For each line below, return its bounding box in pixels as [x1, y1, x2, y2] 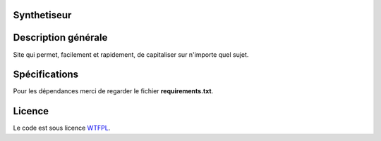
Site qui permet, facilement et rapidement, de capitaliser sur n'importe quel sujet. [13, 50, 249, 59]
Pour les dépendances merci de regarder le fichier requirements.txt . [13, 87, 214, 95]
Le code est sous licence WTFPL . [13, 123, 111, 133]
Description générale [13, 32, 108, 43]
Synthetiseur [13, 9, 72, 21]
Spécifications [13, 69, 79, 81]
